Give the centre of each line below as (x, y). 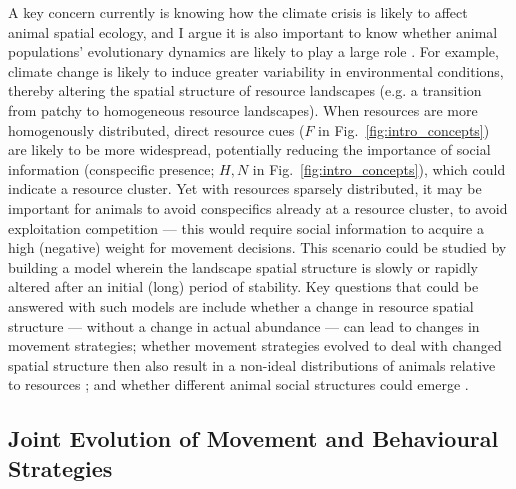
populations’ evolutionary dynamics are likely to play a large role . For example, (253, 51)
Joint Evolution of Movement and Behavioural (253, 438)
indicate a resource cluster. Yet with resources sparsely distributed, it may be (245, 188)
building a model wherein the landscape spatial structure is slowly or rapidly (243, 266)
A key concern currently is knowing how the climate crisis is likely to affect (238, 12)
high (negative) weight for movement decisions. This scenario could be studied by (257, 247)
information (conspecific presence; (111, 168)
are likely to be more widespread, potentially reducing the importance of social (249, 149)
